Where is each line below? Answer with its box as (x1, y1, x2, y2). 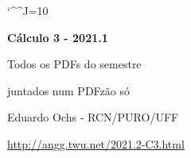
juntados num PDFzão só (7, 82, 130, 98)
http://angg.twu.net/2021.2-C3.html (7, 135, 185, 152)
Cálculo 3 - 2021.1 (7, 29, 108, 45)
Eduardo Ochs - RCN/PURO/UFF (7, 109, 179, 125)
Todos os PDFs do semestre (7, 56, 142, 72)
